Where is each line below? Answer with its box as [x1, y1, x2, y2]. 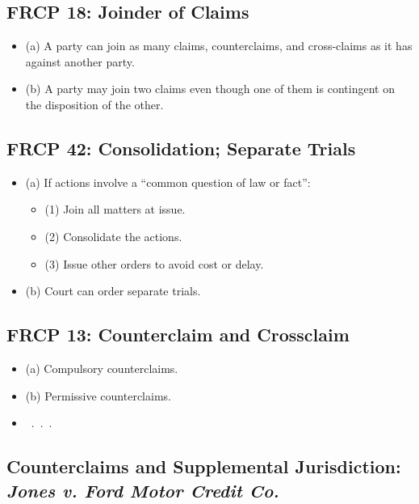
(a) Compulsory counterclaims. [25, 359, 178, 376]
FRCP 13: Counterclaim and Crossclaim [6, 322, 350, 347]
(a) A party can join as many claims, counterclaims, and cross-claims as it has [25, 37, 413, 54]
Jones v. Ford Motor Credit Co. [6, 477, 279, 502]
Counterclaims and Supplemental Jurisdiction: [6, 454, 401, 479]
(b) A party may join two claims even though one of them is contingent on [25, 80, 395, 97]
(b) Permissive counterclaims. [25, 387, 171, 404]
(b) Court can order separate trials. [25, 282, 201, 299]
